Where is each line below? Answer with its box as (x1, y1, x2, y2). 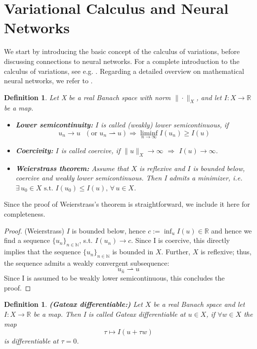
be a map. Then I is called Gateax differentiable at (33, 308, 186, 319)
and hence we (211, 225, 252, 235)
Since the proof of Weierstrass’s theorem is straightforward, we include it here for (4, 199, 250, 209)
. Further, (161, 246, 190, 257)
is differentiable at (4, 336, 59, 346)
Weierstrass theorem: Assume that (15, 163, 129, 173)
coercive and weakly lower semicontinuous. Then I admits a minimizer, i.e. (15, 173, 243, 183)
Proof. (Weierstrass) (4, 225, 64, 235)
